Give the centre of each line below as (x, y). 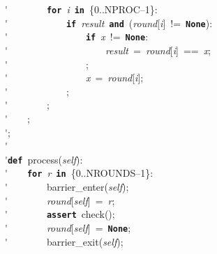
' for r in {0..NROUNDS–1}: (79, 173)
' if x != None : (77, 37)
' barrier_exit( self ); (64, 241)
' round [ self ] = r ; (60, 200)
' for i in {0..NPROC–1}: (81, 9)
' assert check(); (60, 214)
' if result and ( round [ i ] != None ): (109, 23)
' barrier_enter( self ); (67, 187)
